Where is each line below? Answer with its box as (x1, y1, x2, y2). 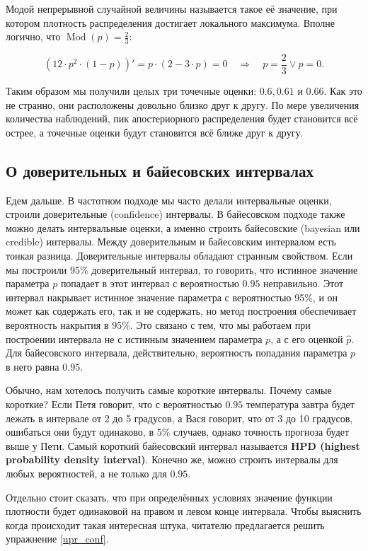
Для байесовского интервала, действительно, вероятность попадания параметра (6, 345, 347, 360)
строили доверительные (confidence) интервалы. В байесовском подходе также (6, 207, 345, 221)
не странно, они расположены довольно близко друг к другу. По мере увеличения (6, 97, 360, 112)
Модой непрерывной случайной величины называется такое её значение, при (6, 1, 338, 16)
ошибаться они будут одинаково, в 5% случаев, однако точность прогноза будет (6, 424, 350, 439)
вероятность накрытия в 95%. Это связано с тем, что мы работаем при (6, 318, 311, 332)
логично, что (6, 29, 61, 44)
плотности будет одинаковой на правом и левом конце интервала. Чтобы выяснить (6, 504, 362, 518)
